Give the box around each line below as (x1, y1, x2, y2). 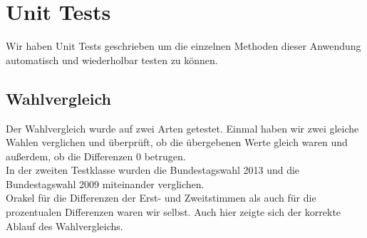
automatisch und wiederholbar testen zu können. (6, 52, 218, 67)
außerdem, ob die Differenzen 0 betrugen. (6, 148, 186, 163)
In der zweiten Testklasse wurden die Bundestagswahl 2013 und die (6, 162, 300, 177)
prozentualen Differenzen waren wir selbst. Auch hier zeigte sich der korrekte (6, 205, 341, 219)
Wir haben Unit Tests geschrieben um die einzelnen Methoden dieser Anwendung (6, 38, 361, 53)
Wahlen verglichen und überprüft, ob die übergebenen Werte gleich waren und (6, 135, 348, 150)
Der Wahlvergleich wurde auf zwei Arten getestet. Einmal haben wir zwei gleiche (6, 120, 359, 135)
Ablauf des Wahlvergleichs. (6, 218, 123, 233)
